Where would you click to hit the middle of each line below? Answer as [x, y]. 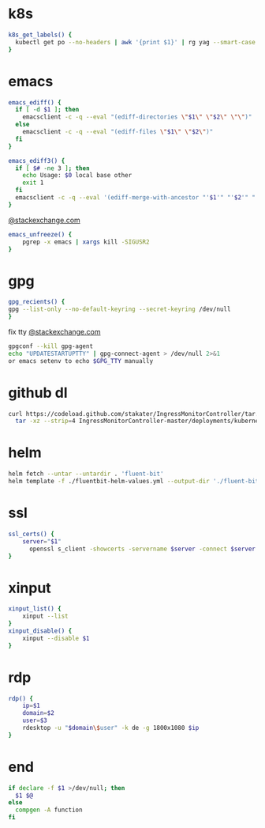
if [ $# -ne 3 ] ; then [52, 168]
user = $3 [35, 720]
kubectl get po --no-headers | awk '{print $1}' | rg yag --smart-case [136, 42]
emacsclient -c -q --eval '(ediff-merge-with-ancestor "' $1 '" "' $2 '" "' [137, 198]
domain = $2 [39, 713]
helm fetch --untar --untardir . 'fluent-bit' [86, 474]
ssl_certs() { [32, 534]
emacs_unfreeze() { [40, 234]
